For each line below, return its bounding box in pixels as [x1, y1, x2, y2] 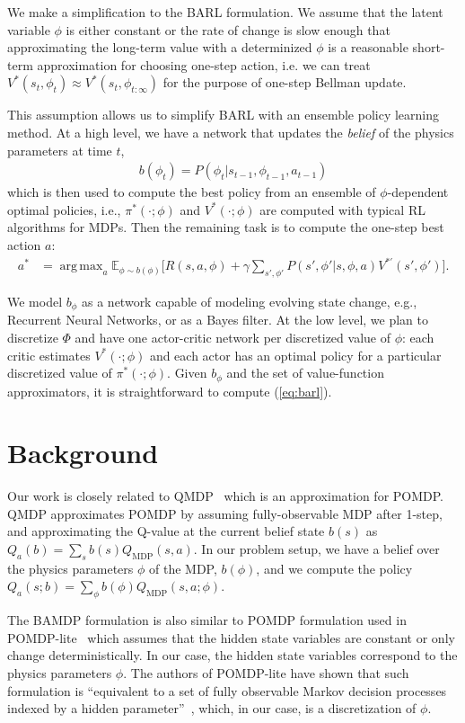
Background [7, 434, 159, 471]
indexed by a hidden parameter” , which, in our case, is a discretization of [7, 699, 417, 718]
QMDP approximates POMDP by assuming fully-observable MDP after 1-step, [7, 504, 443, 522]
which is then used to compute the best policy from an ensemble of [7, 183, 376, 201]
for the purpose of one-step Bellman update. [162, 73, 407, 92]
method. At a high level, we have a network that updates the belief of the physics [7, 122, 454, 141]
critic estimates [7, 345, 91, 364]
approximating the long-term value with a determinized [7, 38, 312, 57]
